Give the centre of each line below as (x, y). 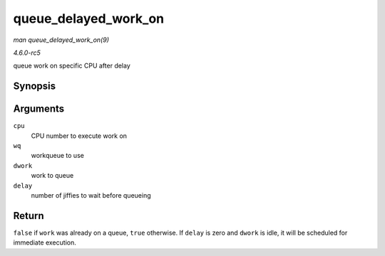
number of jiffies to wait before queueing (91, 195)
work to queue (52, 176)
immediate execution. (45, 242)
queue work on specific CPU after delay (72, 66)
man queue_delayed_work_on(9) (61, 40)
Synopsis (35, 86)
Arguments (39, 109)
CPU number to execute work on (79, 136)
